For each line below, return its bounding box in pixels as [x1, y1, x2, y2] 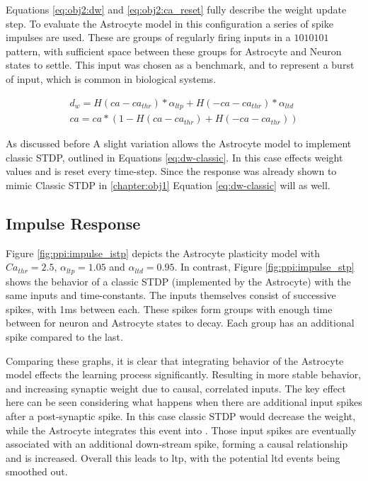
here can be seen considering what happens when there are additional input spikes [6, 395, 362, 409]
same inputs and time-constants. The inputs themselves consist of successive [6, 288, 336, 302]
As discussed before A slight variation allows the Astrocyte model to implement [6, 136, 352, 151]
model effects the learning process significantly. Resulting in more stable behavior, [6, 367, 362, 382]
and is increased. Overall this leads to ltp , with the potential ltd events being [6, 450, 340, 465]
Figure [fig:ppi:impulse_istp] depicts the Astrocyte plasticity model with [6, 245, 321, 260]
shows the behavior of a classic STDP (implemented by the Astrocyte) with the [6, 273, 351, 288]
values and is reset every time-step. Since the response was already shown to [6, 164, 337, 179]
